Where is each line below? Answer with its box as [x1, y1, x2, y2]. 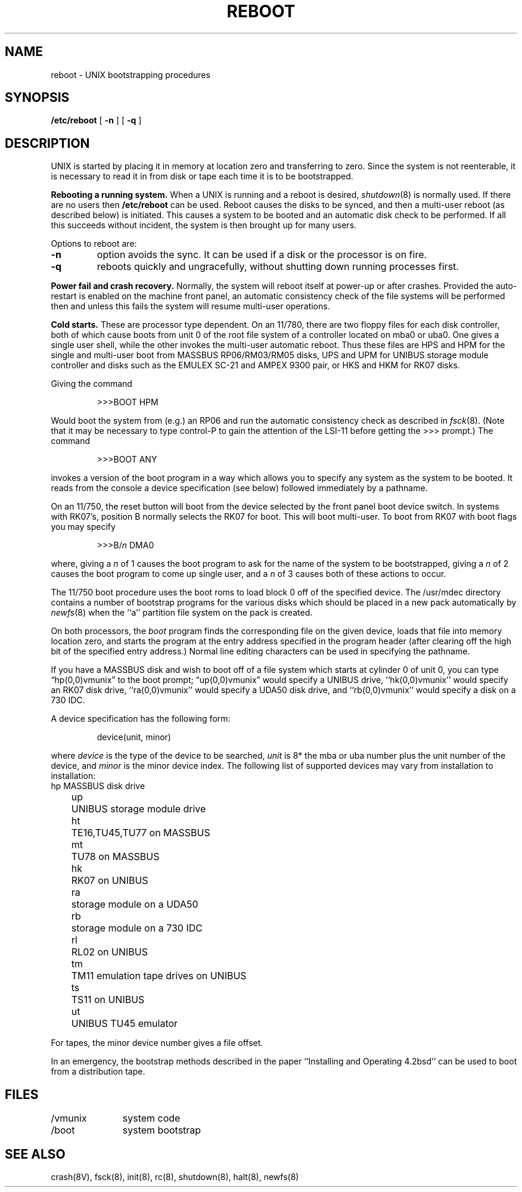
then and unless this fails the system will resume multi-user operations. [51, 301, 330, 312]
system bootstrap [122, 1124, 201, 1137]
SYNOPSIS [5, 90, 70, 105]
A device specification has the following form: [51, 713, 231, 724]
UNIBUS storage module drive [71, 803, 206, 815]
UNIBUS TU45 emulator [71, 1017, 178, 1030]
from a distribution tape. [51, 1066, 145, 1077]
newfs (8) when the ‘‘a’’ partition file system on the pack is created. [51, 607, 313, 618]
